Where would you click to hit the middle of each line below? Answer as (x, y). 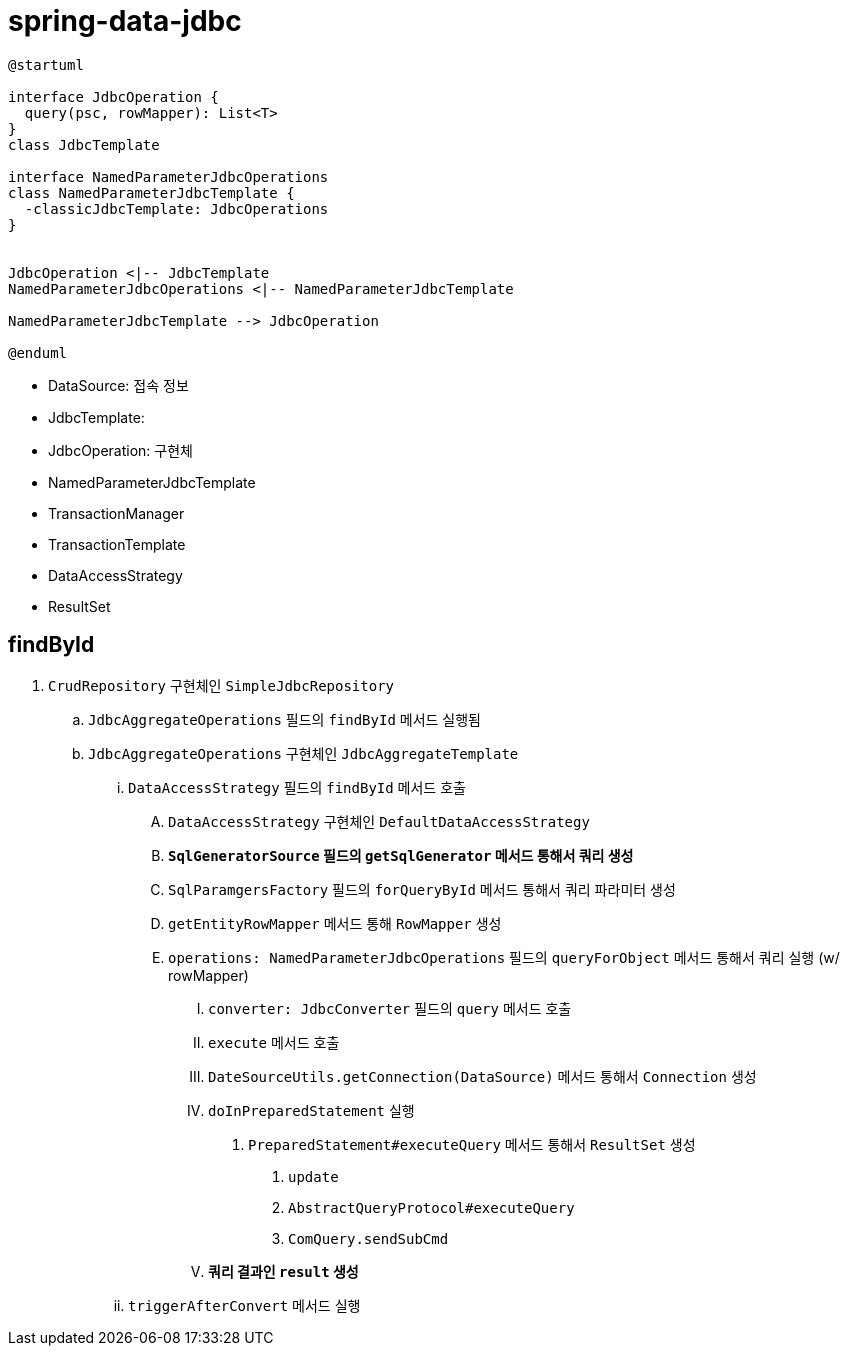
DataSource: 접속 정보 (118, 385)
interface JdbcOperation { (113, 96)
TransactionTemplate (117, 544)
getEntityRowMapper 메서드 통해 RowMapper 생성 (335, 923)
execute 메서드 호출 (274, 1042)
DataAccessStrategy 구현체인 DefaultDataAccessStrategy (379, 821)
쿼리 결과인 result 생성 (283, 1271)
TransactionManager (116, 513)
